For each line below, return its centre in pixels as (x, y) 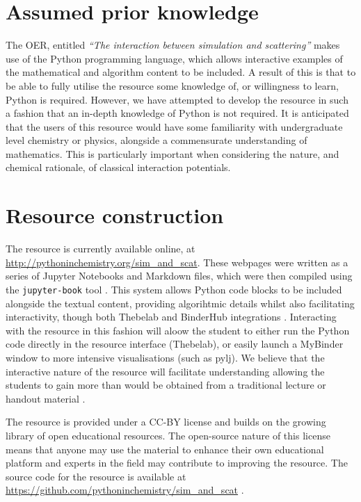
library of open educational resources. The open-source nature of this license (168, 435)
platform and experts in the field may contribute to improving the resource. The (177, 463)
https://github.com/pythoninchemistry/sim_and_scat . (125, 490)
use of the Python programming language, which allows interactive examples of (174, 58)
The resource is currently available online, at (101, 249)
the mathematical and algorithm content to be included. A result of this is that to (181, 72)
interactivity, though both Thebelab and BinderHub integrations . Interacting (171, 317)
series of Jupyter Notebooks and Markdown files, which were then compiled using (179, 276)
